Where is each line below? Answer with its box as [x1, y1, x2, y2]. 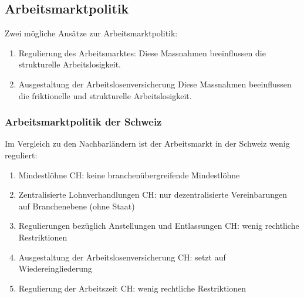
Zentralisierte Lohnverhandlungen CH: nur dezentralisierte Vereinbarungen [18, 188, 288, 201]
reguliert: [5, 148, 38, 161]
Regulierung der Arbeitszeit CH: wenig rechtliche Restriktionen [18, 282, 246, 294]
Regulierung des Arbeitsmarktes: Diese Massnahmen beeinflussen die [18, 46, 266, 59]
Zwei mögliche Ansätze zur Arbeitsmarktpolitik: [5, 27, 178, 39]
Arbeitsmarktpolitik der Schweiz [5, 114, 162, 129]
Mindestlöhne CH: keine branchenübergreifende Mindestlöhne [18, 168, 240, 181]
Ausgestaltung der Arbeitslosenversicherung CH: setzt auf [18, 250, 226, 263]
